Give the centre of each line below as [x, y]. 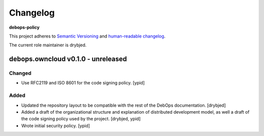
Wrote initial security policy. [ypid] [56, 126]
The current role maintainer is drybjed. [48, 45]
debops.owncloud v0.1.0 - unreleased [68, 59]
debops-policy [24, 27]
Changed [20, 73]
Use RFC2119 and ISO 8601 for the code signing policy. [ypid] [83, 83]
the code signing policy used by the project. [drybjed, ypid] [81, 119]
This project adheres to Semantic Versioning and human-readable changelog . [87, 36]
